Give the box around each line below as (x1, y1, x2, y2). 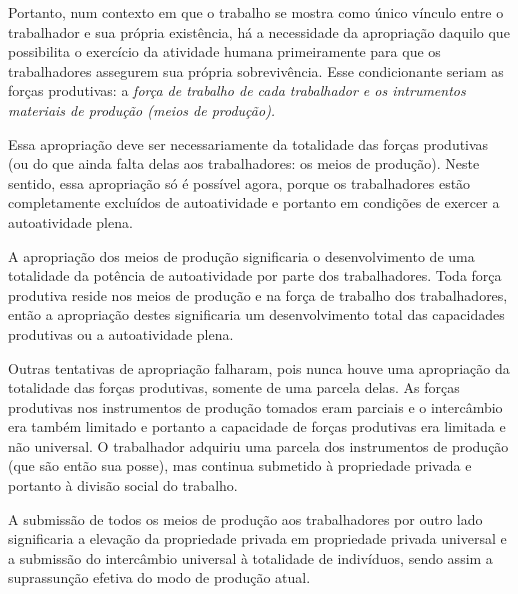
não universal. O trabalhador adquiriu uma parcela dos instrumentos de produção (8, 435, 509, 456)
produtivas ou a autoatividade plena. (8, 323, 234, 344)
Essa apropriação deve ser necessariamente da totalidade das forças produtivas (8, 133, 489, 154)
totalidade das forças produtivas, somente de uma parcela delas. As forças (8, 377, 460, 398)
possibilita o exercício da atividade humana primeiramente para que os (8, 41, 441, 62)
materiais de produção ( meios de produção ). (8, 99, 276, 120)
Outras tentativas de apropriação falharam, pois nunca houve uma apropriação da (8, 357, 510, 378)
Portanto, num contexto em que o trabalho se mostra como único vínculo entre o (8, 2, 504, 22)
